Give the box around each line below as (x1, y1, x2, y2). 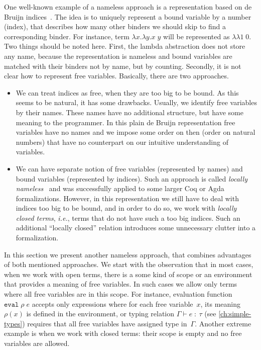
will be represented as (163, 31, 230, 41)
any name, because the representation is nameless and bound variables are (4, 50, 232, 61)
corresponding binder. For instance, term (4, 31, 129, 41)
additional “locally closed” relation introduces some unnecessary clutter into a (16, 222, 256, 233)
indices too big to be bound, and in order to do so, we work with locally (16, 203, 237, 213)
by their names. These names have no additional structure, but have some (16, 107, 243, 117)
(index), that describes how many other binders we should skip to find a (4, 21, 226, 32)
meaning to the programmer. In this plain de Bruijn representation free (16, 117, 235, 127)
